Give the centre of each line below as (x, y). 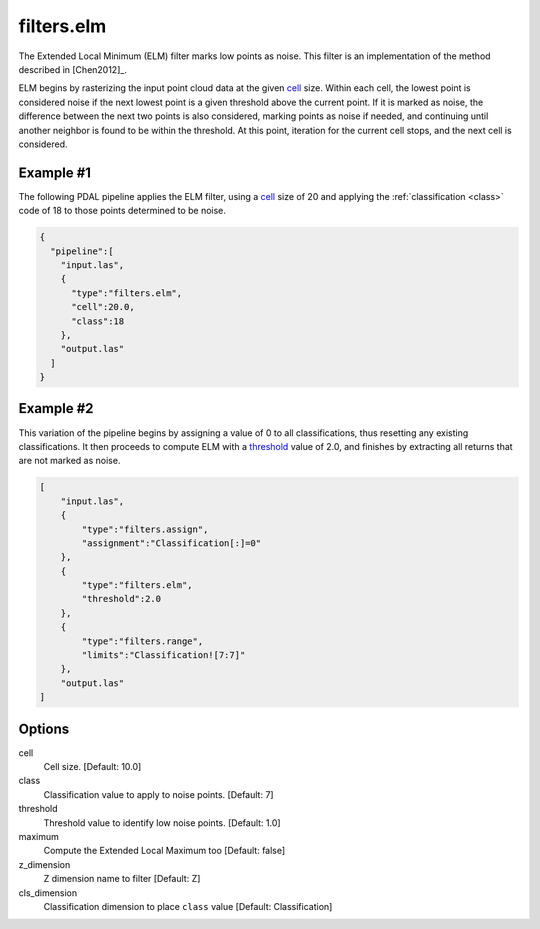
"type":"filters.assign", (145, 529)
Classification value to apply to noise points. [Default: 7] (158, 794)
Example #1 (55, 172)
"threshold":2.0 (121, 599)
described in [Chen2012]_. (72, 69)
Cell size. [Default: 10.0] (92, 767)
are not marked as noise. (69, 461)
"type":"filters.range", (142, 641)
